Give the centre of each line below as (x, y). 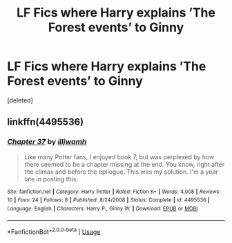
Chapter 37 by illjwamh (47, 142)
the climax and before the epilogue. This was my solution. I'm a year (121, 172)
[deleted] (20, 100)
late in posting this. (51, 179)
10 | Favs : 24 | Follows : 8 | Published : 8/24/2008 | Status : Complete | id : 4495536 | (109, 200)
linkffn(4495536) (46, 122)
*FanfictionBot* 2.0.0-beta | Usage (54, 231)
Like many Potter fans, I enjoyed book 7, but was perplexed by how (119, 156)
